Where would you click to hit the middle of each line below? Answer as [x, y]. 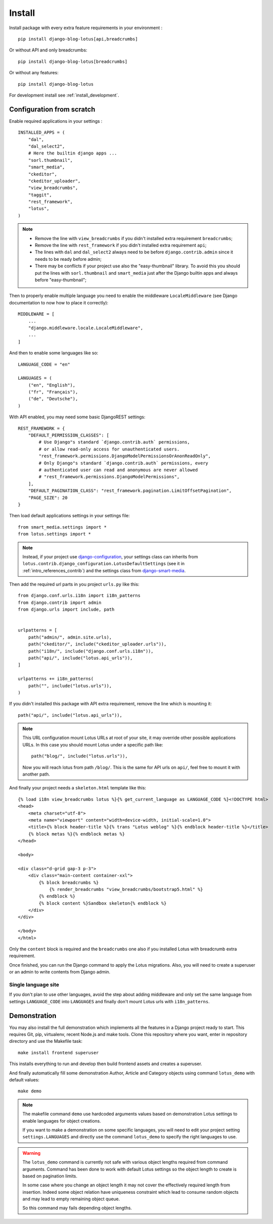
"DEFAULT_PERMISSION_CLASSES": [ [69, 435]
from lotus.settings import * [55, 534]
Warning [31, 1153]
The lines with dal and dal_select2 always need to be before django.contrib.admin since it [134, 252]
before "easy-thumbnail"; [61, 280]
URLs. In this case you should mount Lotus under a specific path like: [93, 744]
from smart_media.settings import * [62, 527]
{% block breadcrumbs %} [69, 882]
